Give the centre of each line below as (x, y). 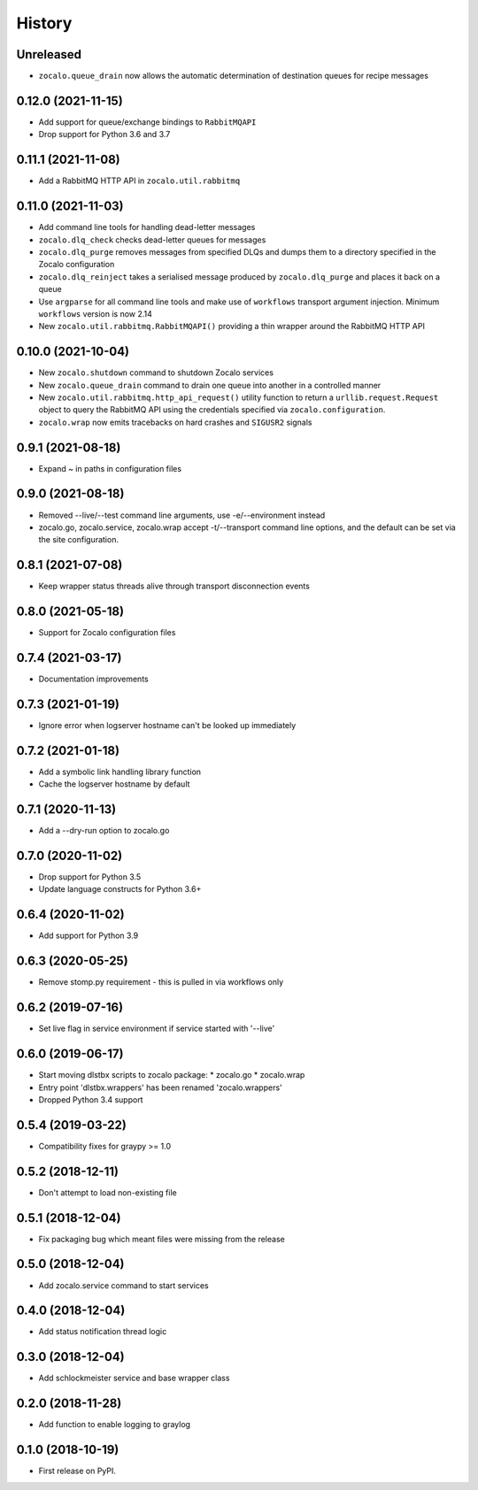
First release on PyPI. (77, 1471)
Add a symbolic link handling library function (120, 772)
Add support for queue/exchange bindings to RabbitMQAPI (147, 122)
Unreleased (49, 54)
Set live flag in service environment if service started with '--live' (157, 1029)
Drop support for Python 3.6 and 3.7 (104, 134)
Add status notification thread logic (103, 1332)
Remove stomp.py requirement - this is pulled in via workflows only (161, 982)
